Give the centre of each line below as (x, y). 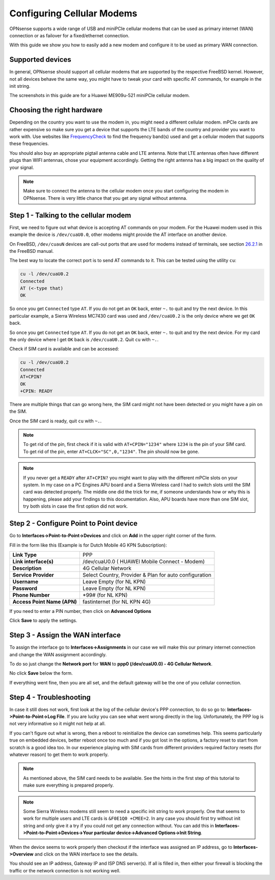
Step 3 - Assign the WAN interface (65, 635)
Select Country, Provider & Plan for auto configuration (147, 575)
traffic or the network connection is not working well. (65, 870)
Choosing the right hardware (56, 110)
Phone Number (31, 595)
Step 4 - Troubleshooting (50, 697)
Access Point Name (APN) (45, 602)
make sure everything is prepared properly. (68, 785)
